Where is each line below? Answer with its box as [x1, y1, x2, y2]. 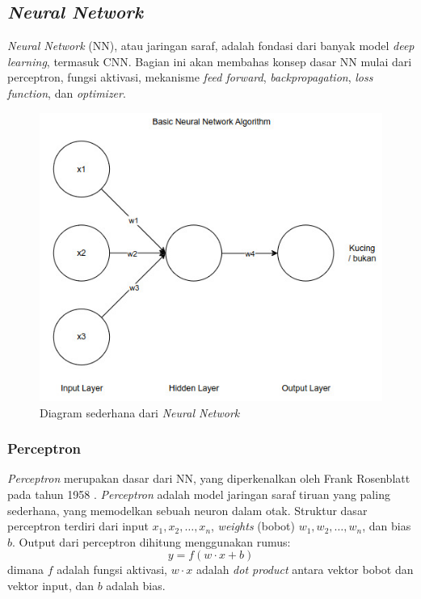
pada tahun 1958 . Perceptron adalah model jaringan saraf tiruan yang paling [7, 485, 390, 502]
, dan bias [362, 517, 411, 534]
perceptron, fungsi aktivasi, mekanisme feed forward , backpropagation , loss [7, 69, 373, 86]
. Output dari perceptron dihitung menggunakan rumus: [12, 533, 291, 550]
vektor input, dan [7, 576, 95, 593]
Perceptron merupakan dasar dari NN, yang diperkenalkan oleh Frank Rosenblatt [7, 470, 410, 487]
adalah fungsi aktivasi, [57, 561, 168, 578]
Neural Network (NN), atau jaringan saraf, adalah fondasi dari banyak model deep [7, 37, 415, 54]
